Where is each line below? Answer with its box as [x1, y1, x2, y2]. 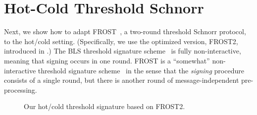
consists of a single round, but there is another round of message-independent [4, 75, 239, 85]
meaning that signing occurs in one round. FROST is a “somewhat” [4, 55, 210, 65]
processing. [4, 84, 37, 95]
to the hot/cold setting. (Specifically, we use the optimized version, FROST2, [4, 36, 238, 46]
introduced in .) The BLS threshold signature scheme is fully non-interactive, [4, 46, 241, 56]
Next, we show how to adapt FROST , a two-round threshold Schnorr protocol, [4, 26, 246, 37]
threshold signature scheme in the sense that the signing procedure [38, 65, 244, 75]
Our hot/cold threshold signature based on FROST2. [24, 101, 185, 112]
